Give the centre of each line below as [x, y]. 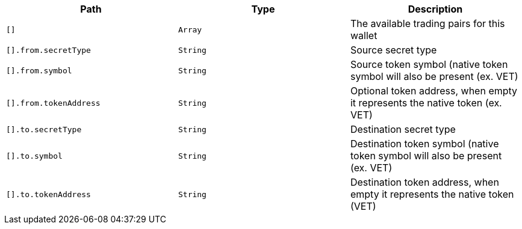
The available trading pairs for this [427, 23]
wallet [364, 35]
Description [435, 9]
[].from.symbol [39, 70]
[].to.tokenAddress [48, 194]
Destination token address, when [424, 182]
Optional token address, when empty [434, 91]
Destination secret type [403, 129]
